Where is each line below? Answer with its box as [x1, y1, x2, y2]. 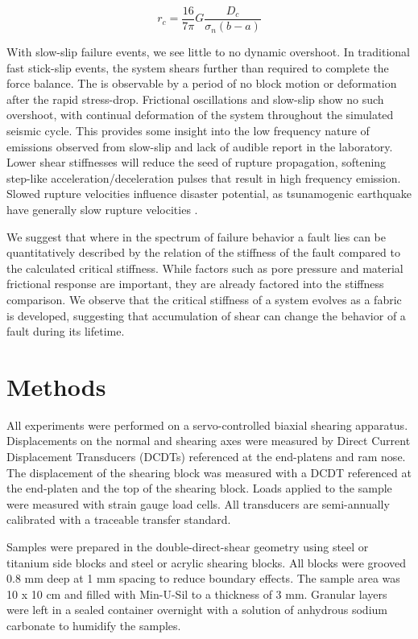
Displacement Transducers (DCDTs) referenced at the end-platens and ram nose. [6, 448, 406, 465]
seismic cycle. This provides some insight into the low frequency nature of [6, 122, 370, 139]
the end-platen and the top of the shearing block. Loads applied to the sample [6, 480, 392, 497]
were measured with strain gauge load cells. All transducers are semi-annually [6, 495, 390, 512]
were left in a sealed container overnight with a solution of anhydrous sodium [6, 601, 387, 618]
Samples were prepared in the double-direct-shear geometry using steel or [6, 538, 369, 555]
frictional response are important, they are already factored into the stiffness [6, 275, 384, 292]
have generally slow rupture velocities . [6, 201, 198, 217]
